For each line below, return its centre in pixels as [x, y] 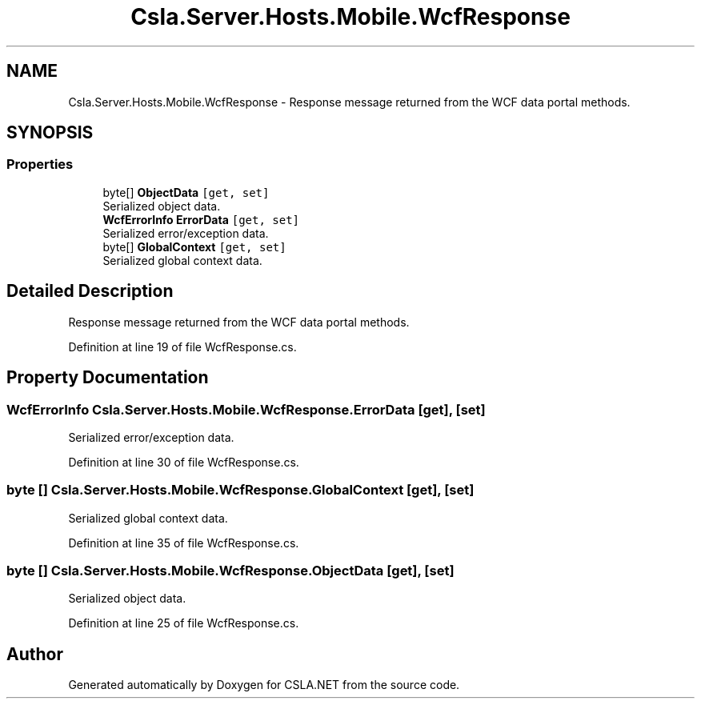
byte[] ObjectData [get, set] [186, 192]
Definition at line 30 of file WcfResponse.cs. [184, 462]
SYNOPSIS [50, 133]
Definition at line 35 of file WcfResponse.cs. [184, 543]
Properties [40, 164]
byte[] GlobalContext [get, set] [194, 246]
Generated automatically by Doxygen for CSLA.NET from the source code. [264, 685]
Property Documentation [108, 378]
